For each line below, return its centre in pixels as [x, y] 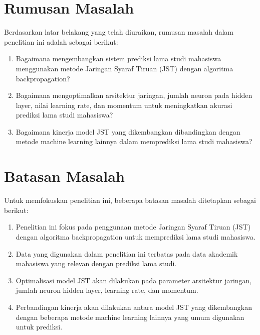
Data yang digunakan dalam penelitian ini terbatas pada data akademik [127, 253]
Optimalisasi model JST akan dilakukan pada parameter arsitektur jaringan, [134, 280]
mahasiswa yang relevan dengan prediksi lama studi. [96, 263]
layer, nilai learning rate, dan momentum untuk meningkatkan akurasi [124, 105]
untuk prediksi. [39, 327]
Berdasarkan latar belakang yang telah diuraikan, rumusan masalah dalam [119, 32]
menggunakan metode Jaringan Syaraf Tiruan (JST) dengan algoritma [124, 68]
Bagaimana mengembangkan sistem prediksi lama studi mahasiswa [118, 59]
